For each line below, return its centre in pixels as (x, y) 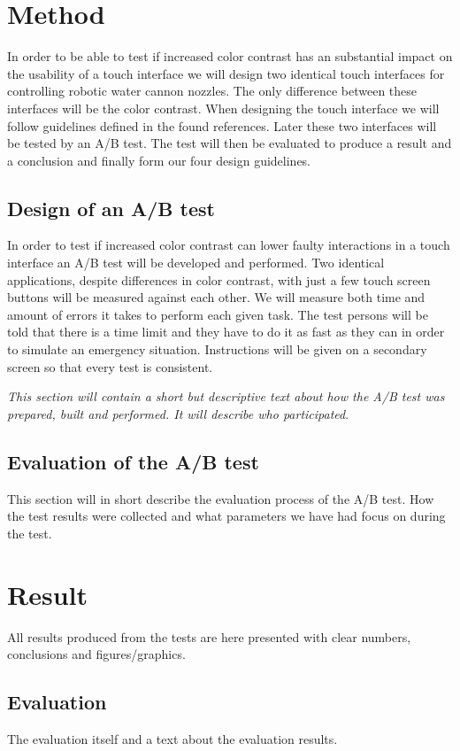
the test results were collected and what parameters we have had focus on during (226, 516)
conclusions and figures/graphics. (96, 654)
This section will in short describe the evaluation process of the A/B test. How (221, 498)
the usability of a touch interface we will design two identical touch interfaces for (226, 73)
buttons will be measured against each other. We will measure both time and (216, 297)
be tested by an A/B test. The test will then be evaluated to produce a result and (230, 143)
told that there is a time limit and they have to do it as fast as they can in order (226, 332)
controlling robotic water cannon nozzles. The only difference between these (212, 91)
